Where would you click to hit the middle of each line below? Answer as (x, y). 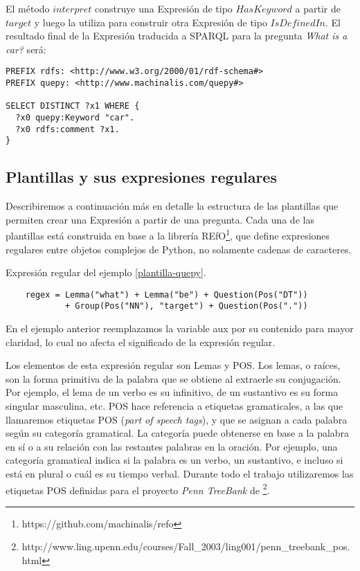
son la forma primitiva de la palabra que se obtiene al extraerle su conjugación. (173, 378)
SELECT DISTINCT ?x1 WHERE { (73, 106)
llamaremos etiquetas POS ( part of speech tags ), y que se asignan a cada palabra (177, 419)
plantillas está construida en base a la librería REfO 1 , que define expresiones (168, 235)
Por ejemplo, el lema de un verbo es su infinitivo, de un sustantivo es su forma (172, 392)
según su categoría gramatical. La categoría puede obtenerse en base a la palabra (178, 433)
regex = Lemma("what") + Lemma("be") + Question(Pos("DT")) (166, 294)
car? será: (26, 49)
